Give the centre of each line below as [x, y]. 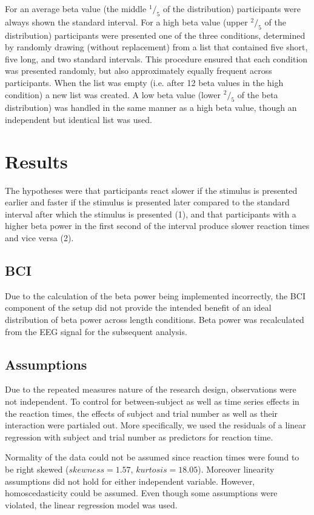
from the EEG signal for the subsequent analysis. [96, 331]
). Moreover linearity [236, 469]
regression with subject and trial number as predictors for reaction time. [139, 437]
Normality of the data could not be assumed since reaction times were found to [152, 457]
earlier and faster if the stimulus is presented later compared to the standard [147, 202]
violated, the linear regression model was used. [91, 504]
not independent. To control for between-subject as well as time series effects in [152, 401]
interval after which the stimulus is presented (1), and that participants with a [151, 214]
